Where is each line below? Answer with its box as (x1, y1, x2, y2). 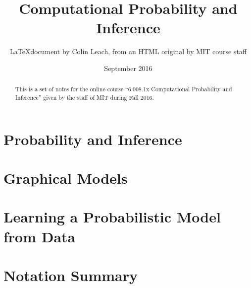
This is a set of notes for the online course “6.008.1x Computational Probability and (15, 85, 232, 93)
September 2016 (104, 63, 152, 73)
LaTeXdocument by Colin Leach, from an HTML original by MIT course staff (9, 46, 247, 57)
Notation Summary (3, 265, 138, 285)
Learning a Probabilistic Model (3, 207, 221, 227)
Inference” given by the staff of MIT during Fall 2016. (15, 93, 154, 101)
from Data (3, 226, 76, 246)
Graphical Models (3, 167, 128, 188)
